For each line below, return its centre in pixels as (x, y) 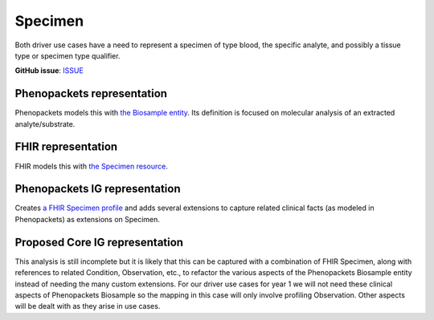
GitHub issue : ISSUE (49, 71)
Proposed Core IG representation (99, 242)
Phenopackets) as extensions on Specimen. (88, 219)
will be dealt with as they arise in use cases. (88, 306)
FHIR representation (66, 147)
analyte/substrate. (45, 124)
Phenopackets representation (91, 93)
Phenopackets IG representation (98, 189)
